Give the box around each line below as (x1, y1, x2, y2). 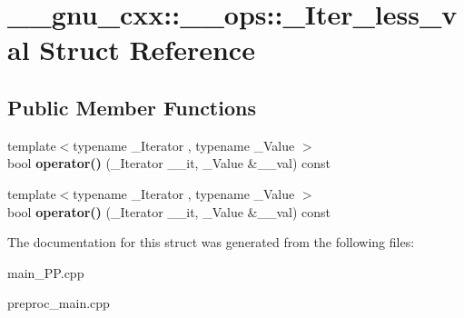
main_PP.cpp (7, 263, 84, 282)
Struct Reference (39, 31, 255, 68)
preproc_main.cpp (7, 293, 110, 313)
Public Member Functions (7, 93, 256, 121)
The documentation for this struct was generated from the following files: (7, 233, 415, 252)
